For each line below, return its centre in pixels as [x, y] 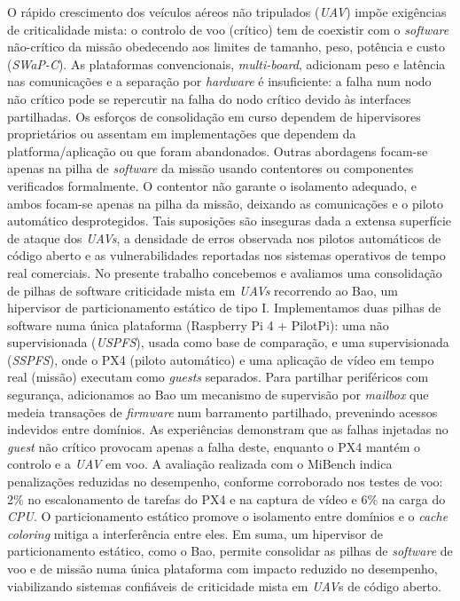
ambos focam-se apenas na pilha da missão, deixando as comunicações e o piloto [226, 203]
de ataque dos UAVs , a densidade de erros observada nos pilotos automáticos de [224, 237]
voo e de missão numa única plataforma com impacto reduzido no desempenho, [222, 568]
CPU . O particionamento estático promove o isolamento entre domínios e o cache [228, 516]
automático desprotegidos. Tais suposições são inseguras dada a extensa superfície [230, 221]
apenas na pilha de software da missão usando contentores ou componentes [211, 168]
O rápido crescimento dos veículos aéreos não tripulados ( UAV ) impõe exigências [227, 12]
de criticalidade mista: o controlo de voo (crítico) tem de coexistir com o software [228, 29]
